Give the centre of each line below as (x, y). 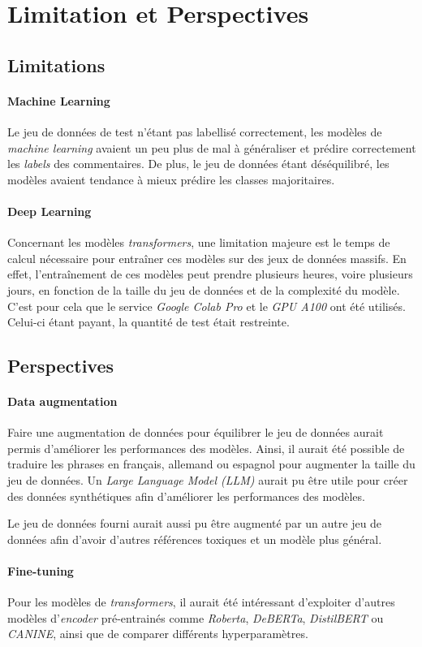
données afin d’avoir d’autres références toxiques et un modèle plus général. (195, 539)
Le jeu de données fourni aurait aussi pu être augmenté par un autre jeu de (195, 523)
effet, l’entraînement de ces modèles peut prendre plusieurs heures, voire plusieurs (210, 274)
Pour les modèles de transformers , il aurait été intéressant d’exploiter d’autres (201, 602)
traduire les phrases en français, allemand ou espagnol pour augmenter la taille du (211, 464)
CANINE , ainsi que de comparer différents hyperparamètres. (158, 634)
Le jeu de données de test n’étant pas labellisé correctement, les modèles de (195, 131)
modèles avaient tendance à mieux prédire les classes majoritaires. (171, 179)
